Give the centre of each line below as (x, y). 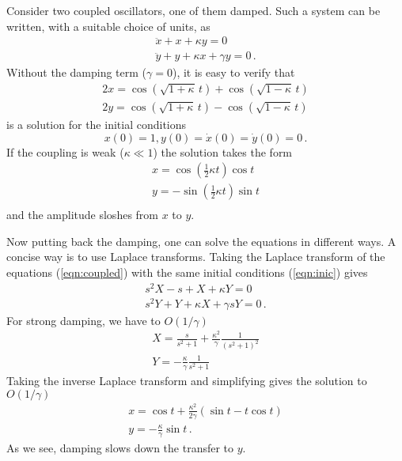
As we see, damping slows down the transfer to (120, 447)
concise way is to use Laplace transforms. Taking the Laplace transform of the (196, 257)
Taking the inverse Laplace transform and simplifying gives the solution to (187, 381)
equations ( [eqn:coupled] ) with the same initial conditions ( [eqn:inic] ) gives (187, 272)
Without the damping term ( (77, 72)
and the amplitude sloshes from (82, 215)
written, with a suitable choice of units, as (108, 26)
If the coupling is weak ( (65, 151)
